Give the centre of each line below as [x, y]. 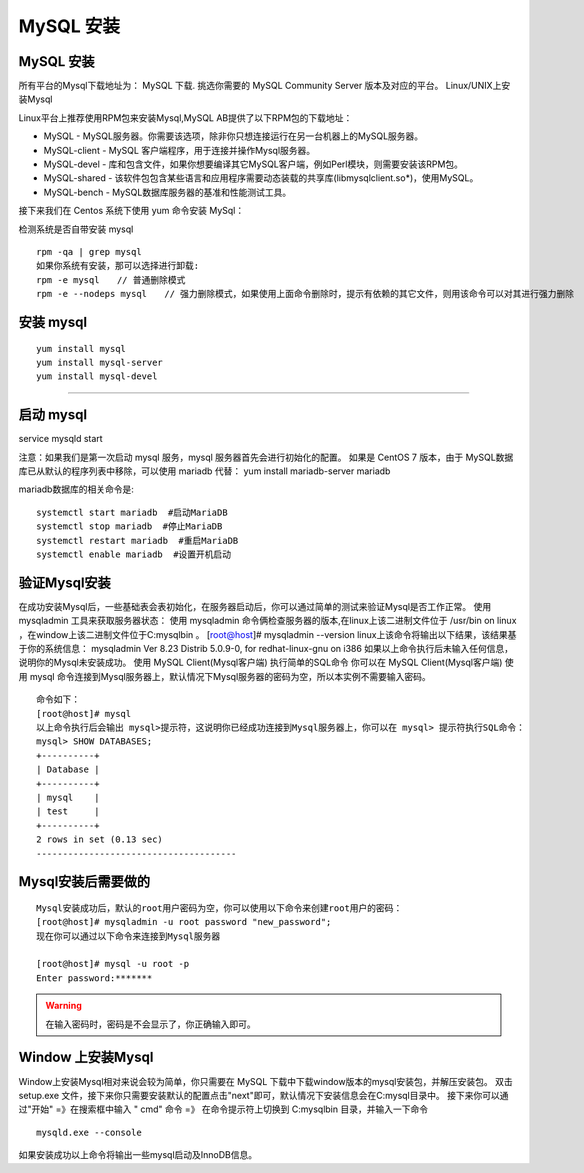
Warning [63, 1006]
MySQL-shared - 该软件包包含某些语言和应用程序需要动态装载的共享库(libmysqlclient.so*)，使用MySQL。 [261, 178]
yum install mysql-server [100, 362]
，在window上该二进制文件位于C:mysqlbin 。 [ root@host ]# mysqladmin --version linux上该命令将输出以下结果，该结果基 [267, 634]
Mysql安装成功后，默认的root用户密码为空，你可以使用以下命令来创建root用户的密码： [219, 908]
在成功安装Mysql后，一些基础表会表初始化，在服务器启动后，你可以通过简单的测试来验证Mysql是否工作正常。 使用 [255, 606]
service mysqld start [61, 439]
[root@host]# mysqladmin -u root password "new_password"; [184, 922]
